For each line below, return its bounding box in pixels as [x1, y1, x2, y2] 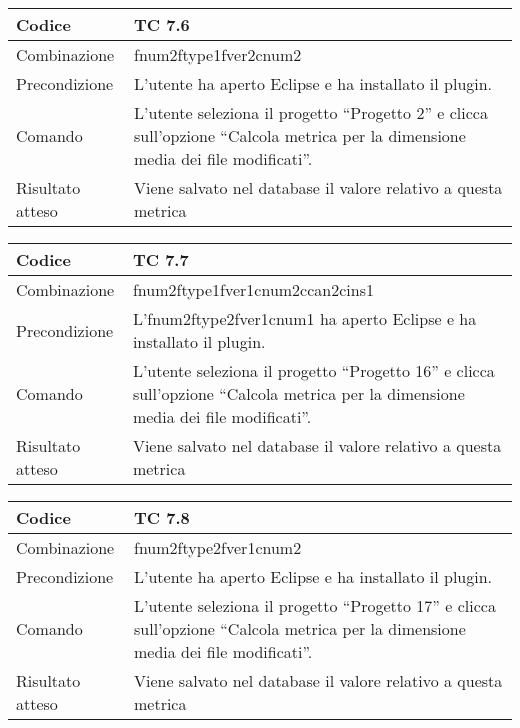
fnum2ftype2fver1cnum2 [133, 536, 302, 559]
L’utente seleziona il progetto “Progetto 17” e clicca [133, 594, 496, 617]
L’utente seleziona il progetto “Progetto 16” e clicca [132, 359, 495, 382]
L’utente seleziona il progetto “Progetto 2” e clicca [134, 101, 488, 124]
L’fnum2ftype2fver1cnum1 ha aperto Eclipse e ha [132, 307, 477, 330]
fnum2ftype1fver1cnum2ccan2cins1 [132, 278, 374, 301]
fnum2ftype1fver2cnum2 [134, 43, 302, 66]
